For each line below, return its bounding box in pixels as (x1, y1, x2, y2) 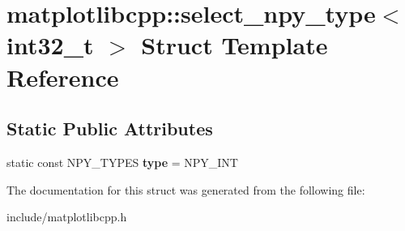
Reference (6, 60, 119, 93)
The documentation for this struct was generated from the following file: (6, 181, 365, 198)
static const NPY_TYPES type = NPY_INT (6, 153, 238, 170)
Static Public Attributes (6, 116, 213, 141)
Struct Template (141, 28, 328, 62)
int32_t (6, 28, 94, 62)
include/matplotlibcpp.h (6, 208, 127, 225)
